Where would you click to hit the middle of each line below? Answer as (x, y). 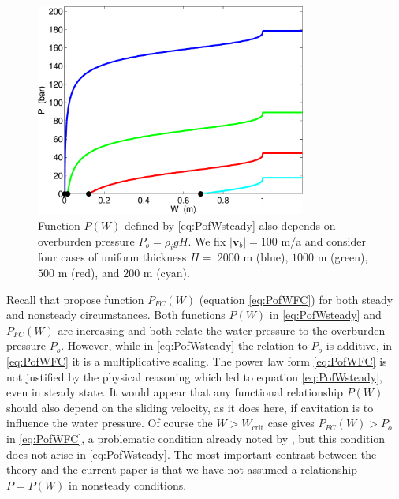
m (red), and (89, 273)
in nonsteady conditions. (128, 484)
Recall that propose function (75, 299)
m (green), (343, 257)
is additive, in (359, 345)
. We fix (207, 240)
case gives (291, 423)
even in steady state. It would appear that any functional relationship (175, 392)
